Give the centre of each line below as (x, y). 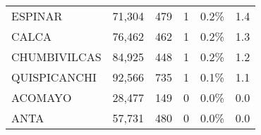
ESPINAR (37, 16)
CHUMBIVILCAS (56, 57)
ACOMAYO (42, 97)
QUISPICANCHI (54, 77)
